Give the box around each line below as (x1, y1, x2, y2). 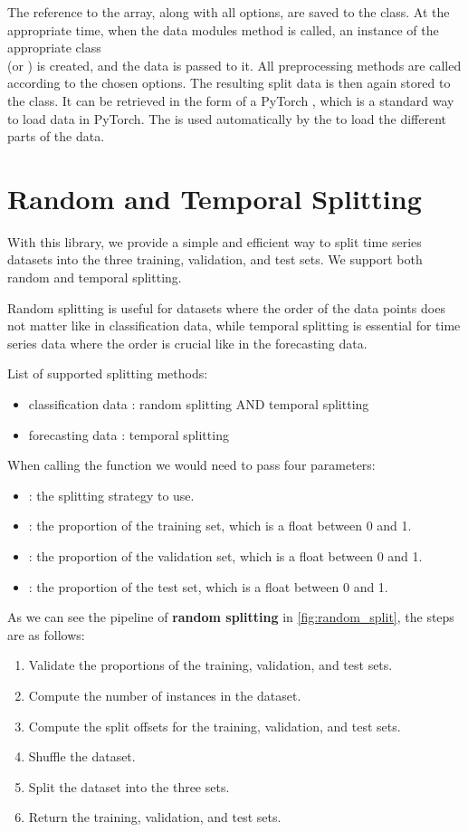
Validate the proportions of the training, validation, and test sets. (28, 655, 393, 674)
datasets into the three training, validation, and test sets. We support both (7, 250, 423, 269)
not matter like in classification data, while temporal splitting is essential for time (7, 316, 461, 335)
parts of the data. (7, 127, 105, 146)
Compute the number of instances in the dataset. (28, 685, 301, 704)
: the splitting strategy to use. (28, 485, 195, 504)
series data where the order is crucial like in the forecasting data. (7, 333, 368, 352)
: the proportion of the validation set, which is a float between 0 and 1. (28, 547, 423, 565)
